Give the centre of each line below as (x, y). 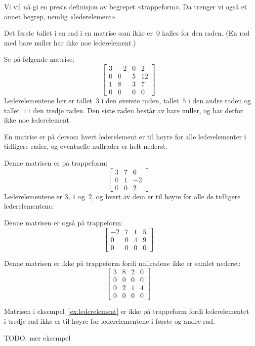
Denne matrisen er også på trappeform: (64, 222)
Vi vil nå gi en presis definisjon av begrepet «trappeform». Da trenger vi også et (126, 6)
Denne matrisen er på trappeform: (56, 163)
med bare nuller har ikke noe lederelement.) (70, 42)
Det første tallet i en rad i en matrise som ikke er (79, 33)
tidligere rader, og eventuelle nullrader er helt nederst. (86, 146)
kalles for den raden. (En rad (206, 33)
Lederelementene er (33, 196)
